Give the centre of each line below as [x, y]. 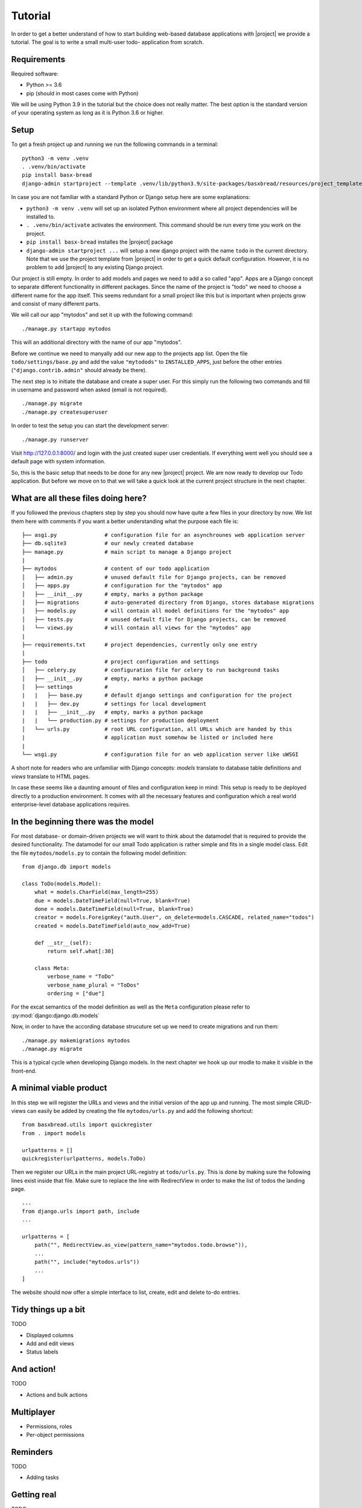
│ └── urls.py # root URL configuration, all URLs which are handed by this [157, 729]
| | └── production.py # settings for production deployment [121, 721]
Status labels [42, 1352]
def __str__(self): [63, 943]
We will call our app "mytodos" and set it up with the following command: [102, 315]
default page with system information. [58, 461]
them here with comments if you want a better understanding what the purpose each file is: [125, 521]
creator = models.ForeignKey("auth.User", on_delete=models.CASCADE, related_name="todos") [174, 917]
